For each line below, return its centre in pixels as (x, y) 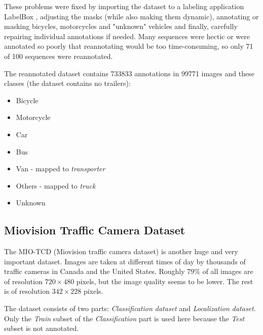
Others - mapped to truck (56, 185)
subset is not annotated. (42, 328)
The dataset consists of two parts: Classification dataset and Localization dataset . (130, 308)
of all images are (228, 271)
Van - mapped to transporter (61, 169)
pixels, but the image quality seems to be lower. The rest (165, 281)
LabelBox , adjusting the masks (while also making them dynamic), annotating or (131, 16)
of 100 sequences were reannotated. (59, 56)
